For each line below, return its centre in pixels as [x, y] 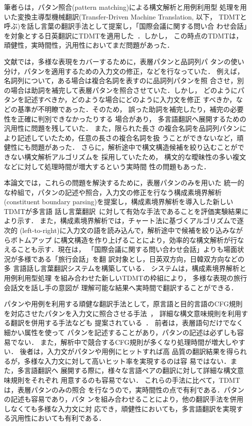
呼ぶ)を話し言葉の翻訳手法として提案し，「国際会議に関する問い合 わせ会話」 [126, 26]
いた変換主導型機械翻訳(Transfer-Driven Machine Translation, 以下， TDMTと [126, 16]
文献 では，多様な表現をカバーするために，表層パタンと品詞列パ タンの [117, 61]
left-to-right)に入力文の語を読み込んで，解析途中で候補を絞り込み [126, 230]
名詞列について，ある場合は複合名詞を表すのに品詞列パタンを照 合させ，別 [124, 80]
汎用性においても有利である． [58, 418]
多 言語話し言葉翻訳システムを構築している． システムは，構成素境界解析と [125, 268]
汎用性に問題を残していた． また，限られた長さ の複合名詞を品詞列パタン [122, 128]
